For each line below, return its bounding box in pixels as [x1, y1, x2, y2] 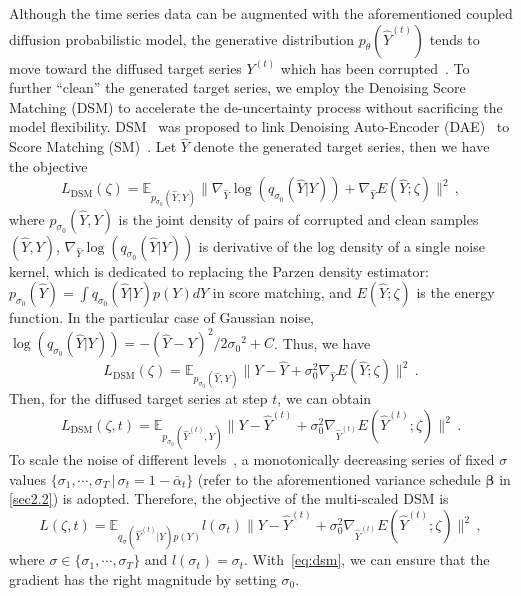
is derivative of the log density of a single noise [198, 235, 485, 256]
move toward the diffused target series [9, 57, 242, 78]
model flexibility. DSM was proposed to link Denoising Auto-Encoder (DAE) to [9, 116, 510, 137]
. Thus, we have [274, 332, 371, 353]
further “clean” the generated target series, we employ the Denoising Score [9, 77, 466, 98]
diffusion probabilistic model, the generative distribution [9, 28, 354, 49]
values [9, 468, 47, 489]
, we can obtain [277, 388, 372, 409]
